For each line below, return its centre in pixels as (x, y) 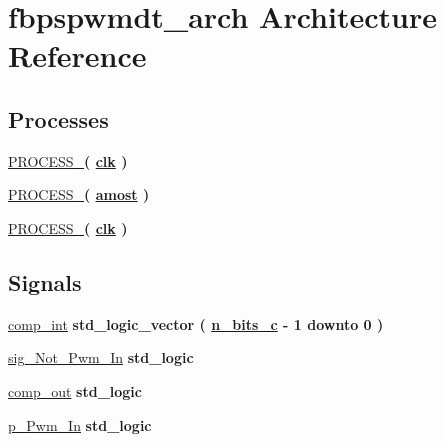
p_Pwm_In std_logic (80, 424)
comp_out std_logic (75, 390)
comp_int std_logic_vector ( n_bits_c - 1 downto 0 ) (196, 323)
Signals (45, 281)
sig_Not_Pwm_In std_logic (101, 357)
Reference (77, 55)
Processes (58, 118)
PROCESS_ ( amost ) (79, 194)
